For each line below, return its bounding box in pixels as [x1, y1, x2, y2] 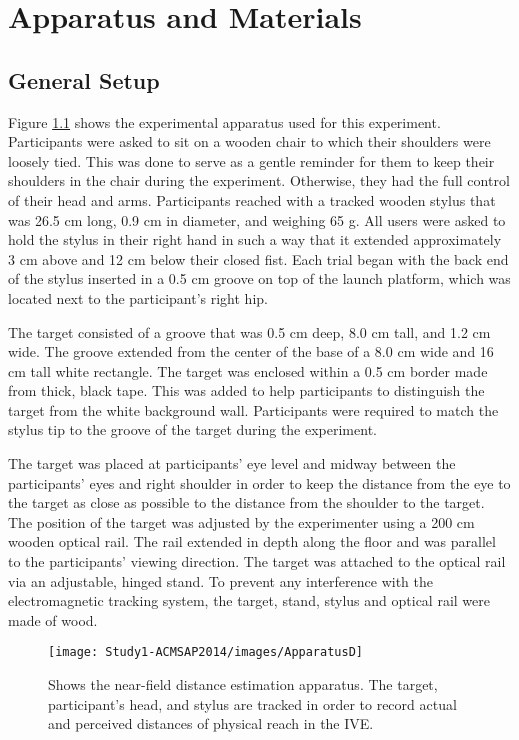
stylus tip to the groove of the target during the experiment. [8, 419, 377, 440]
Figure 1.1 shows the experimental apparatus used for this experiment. [8, 111, 441, 132]
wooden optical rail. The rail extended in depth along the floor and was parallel [8, 531, 496, 552]
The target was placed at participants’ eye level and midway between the [8, 453, 456, 474]
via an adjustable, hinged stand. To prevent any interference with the [8, 570, 433, 591]
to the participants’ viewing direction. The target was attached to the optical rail [8, 551, 506, 572]
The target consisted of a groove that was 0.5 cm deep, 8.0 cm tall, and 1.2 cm [8, 321, 491, 342]
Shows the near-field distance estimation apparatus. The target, [48, 674, 438, 695]
